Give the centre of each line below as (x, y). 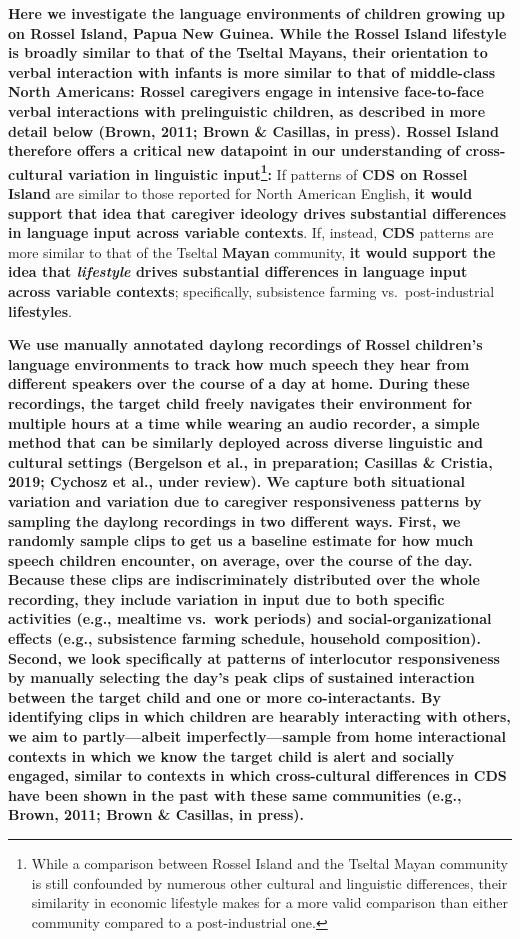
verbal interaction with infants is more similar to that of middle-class (252, 71)
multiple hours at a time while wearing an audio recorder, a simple (244, 422)
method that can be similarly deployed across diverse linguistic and (245, 442)
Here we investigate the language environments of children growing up (256, 13)
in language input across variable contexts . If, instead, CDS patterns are (251, 232)
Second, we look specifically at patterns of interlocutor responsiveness (254, 657)
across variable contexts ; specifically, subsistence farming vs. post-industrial (251, 290)
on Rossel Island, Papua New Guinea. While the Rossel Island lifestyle (257, 32)
